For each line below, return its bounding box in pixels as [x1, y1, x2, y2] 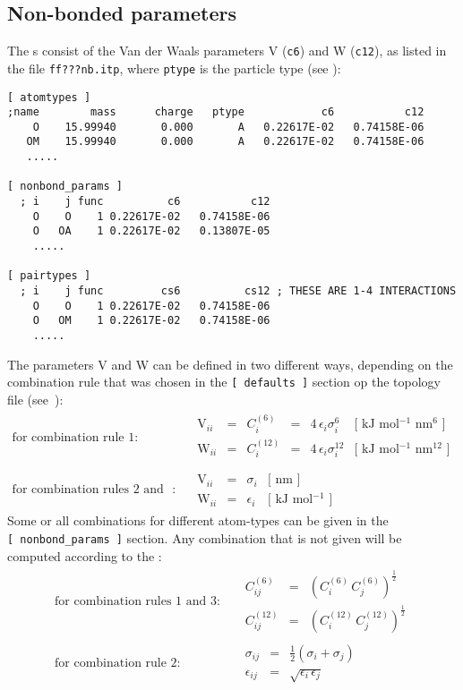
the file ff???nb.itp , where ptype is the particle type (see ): [7, 58, 341, 77]
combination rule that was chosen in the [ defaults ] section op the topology [7, 372, 442, 391]
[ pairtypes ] [7, 269, 91, 283]
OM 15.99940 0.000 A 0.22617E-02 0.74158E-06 [26, 135, 424, 149]
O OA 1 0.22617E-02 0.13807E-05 [32, 225, 270, 238]
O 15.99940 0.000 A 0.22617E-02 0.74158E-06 [32, 120, 424, 133]
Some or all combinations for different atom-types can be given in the [7, 511, 389, 530]
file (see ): [7, 389, 64, 408]
